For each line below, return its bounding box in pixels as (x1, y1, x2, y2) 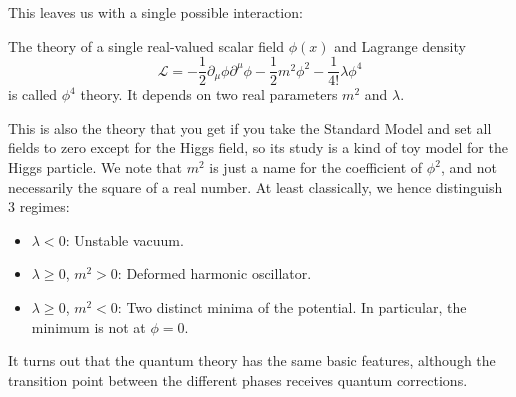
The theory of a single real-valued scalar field (8, 35, 284, 56)
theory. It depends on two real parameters (80, 84, 338, 105)
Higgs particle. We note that (8, 157, 182, 178)
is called (8, 84, 58, 105)
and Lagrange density (334, 35, 466, 56)
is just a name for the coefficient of (209, 157, 423, 178)
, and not (440, 157, 497, 178)
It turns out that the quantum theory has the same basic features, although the (8, 350, 496, 371)
